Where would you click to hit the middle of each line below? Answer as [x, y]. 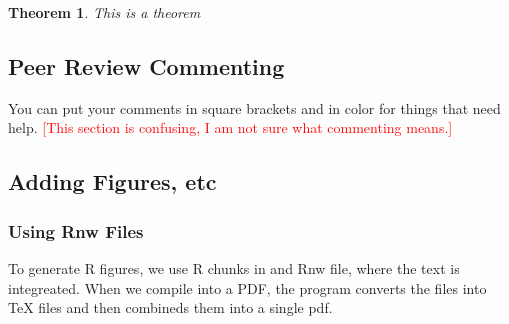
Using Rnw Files [76, 230]
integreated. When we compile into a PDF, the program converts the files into [247, 287]
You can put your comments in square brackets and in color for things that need [254, 107]
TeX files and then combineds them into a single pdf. [170, 307]
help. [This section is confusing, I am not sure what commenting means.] [230, 127]
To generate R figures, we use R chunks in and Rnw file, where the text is [234, 267]
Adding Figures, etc [112, 181]
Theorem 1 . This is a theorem [104, 12]
